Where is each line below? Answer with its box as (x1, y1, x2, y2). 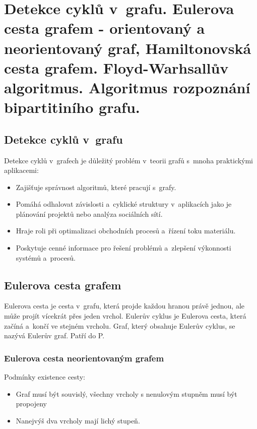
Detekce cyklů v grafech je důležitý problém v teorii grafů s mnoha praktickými (4, 155, 253, 165)
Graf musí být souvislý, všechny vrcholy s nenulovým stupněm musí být (16, 388, 237, 399)
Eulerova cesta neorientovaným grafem (4, 351, 164, 364)
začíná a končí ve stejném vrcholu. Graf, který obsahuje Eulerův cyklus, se (4, 320, 235, 331)
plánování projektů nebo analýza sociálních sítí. (16, 208, 163, 219)
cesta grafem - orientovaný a (4, 18, 205, 38)
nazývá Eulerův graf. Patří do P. (4, 330, 105, 341)
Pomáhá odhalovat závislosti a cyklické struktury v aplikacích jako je (16, 199, 232, 209)
